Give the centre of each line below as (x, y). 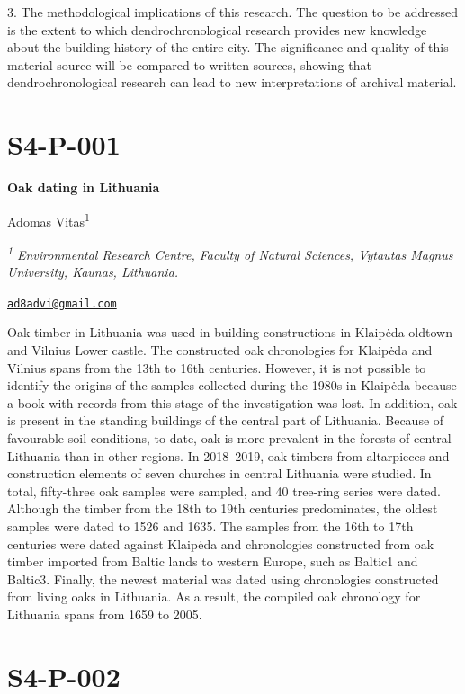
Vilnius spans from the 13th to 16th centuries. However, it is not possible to (217, 367)
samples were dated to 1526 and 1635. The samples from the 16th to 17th (210, 525)
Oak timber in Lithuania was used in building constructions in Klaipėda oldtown (230, 332)
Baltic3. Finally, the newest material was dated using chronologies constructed (223, 578)
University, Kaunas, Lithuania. (93, 272)
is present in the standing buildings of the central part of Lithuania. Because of (226, 420)
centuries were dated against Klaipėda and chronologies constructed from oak (221, 543)
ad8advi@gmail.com (62, 303)
